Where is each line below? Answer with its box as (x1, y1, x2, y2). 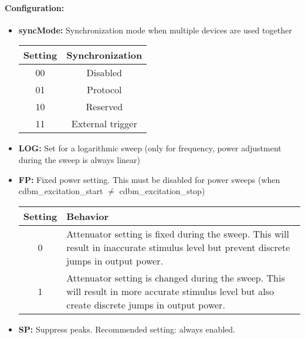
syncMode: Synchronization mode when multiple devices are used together (18, 23, 292, 36)
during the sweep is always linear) (18, 153, 140, 165)
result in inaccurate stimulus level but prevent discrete (66, 240, 290, 254)
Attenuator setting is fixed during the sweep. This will (66, 226, 289, 240)
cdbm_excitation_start (18, 185, 103, 197)
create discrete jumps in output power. (66, 297, 225, 311)
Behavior (66, 209, 109, 223)
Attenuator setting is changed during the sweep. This (66, 270, 285, 284)
